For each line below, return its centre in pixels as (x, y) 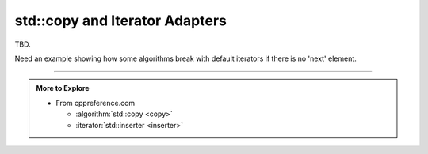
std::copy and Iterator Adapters (121, 21)
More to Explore (63, 88)
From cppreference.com (96, 103)
